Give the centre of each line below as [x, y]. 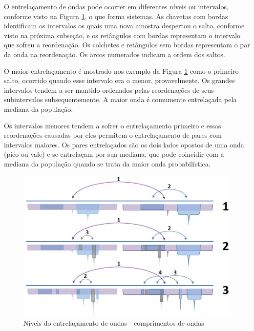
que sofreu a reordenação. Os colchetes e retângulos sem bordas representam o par [127, 45]
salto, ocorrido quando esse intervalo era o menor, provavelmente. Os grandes [119, 80]
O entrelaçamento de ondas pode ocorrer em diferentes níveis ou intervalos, [116, 6]
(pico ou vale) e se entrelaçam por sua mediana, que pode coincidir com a [114, 154]
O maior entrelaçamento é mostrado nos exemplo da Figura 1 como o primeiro [121, 71]
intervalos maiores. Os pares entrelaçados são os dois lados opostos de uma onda [124, 144]
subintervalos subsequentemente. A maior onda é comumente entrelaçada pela [120, 99]
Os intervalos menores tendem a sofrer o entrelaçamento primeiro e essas [113, 125]
